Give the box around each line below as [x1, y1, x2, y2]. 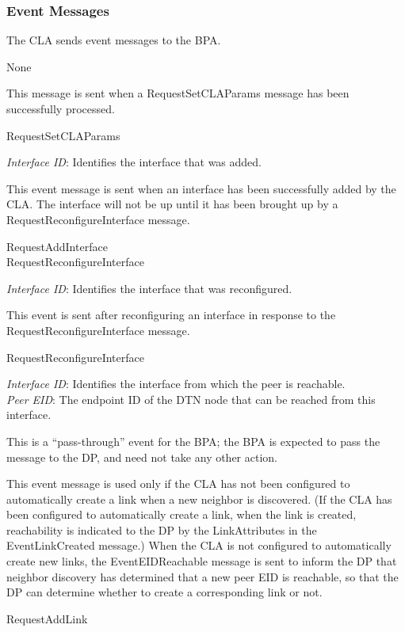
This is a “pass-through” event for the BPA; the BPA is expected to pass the [6, 432, 380, 449]
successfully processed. [6, 101, 115, 116]
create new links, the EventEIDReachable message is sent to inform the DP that [6, 553, 397, 569]
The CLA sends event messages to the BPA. [6, 32, 221, 48]
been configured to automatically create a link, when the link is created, [6, 506, 357, 523]
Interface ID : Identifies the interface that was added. [6, 154, 262, 170]
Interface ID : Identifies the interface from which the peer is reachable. [6, 375, 346, 392]
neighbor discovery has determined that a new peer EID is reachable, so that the [6, 568, 399, 584]
